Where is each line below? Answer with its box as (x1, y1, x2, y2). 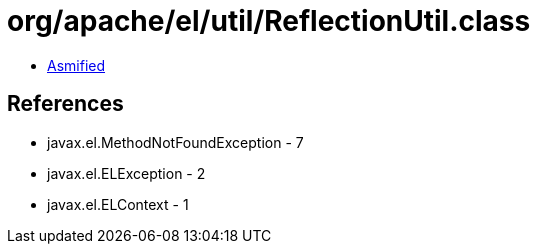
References (7, 91, 124, 117)
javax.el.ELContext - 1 (47, 195, 189, 213)
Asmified (47, 56, 106, 74)
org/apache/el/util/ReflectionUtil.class (7, 4, 531, 38)
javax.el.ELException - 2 (47, 164, 206, 182)
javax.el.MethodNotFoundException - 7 (47, 133, 304, 151)
